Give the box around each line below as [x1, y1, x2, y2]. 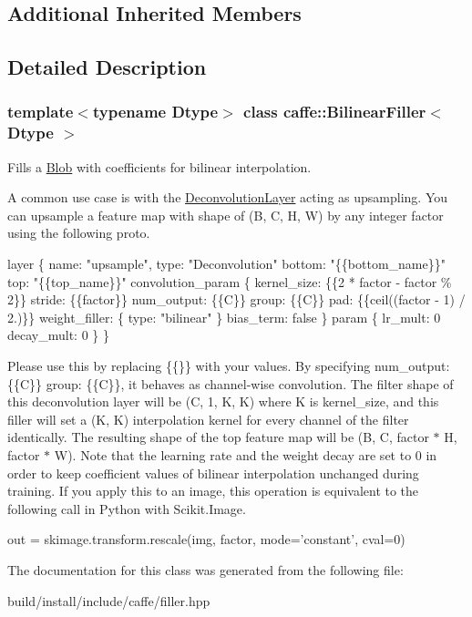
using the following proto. [7, 223, 150, 242]
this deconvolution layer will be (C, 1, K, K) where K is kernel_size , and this [7, 392, 439, 411]
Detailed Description [7, 53, 207, 81]
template [7, 100, 74, 123]
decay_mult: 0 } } [7, 325, 109, 344]
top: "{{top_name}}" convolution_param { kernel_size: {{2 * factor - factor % [7, 272, 452, 291]
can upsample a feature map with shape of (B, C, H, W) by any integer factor [7, 205, 444, 224]
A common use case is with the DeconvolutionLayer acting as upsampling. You [7, 188, 448, 207]
